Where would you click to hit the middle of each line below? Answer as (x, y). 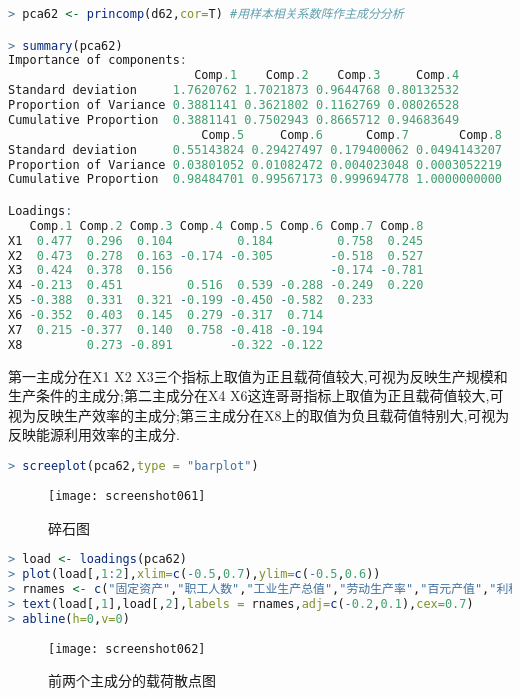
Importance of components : (97, 60)
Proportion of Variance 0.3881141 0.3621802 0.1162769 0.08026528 (234, 105)
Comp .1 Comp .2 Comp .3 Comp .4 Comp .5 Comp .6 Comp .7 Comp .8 (226, 225)
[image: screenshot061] (127, 495)
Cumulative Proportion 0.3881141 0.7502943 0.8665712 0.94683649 (234, 119)
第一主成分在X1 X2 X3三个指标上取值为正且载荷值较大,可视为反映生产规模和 (258, 375)
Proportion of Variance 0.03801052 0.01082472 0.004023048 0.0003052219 (255, 164)
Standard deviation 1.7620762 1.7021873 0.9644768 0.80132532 (234, 90)
